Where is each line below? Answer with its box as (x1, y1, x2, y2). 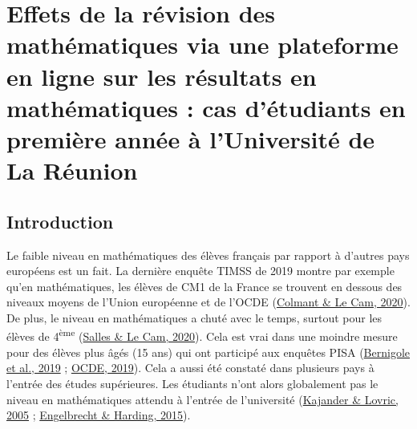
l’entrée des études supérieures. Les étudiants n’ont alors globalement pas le (6, 374, 379, 391)
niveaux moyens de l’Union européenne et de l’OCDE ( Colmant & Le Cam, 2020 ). (6, 293, 411, 310)
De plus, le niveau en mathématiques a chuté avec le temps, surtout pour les (6, 309, 383, 326)
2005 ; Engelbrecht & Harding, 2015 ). (6, 407, 191, 423)
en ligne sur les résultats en (6, 59, 317, 92)
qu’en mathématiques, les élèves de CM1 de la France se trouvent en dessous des (6, 277, 403, 294)
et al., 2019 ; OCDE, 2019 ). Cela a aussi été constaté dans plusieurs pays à (6, 359, 374, 376)
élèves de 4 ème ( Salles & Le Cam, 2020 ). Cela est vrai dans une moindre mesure (6, 326, 398, 345)
